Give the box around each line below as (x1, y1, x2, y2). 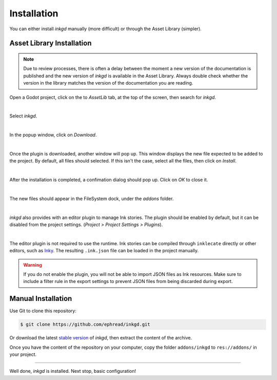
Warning (23, 262, 42, 268)
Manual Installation (9, 294, 72, 303)
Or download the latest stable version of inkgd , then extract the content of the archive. (9, 335, 192, 341)
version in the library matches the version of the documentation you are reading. (23, 80, 193, 86)
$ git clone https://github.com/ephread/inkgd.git (20, 322, 151, 328)
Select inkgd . (9, 113, 37, 119)
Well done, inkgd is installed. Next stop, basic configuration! (9, 368, 136, 374)
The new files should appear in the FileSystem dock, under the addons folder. (9, 195, 174, 202)
